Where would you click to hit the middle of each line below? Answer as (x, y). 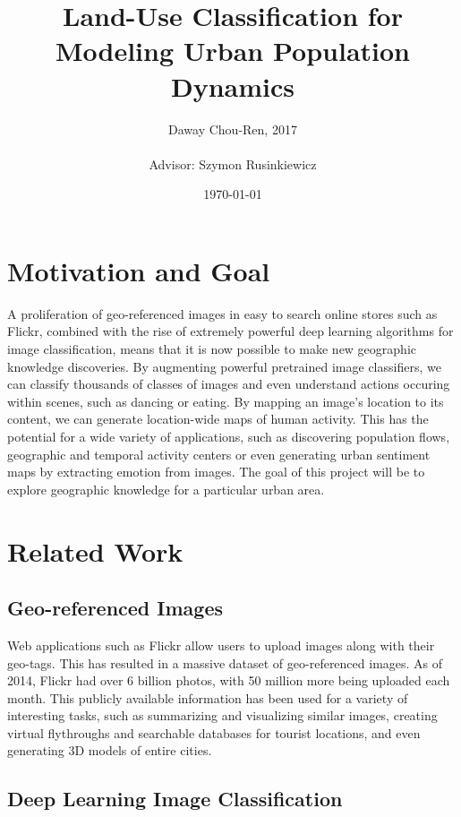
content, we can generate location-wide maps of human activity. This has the (218, 419)
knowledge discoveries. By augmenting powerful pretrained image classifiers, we (224, 366)
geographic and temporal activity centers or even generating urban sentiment (219, 454)
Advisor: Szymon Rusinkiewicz (233, 163)
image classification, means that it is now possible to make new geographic (212, 348)
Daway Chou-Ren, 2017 (233, 129)
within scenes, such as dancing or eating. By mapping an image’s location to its (226, 401)
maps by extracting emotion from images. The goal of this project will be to (216, 472)
